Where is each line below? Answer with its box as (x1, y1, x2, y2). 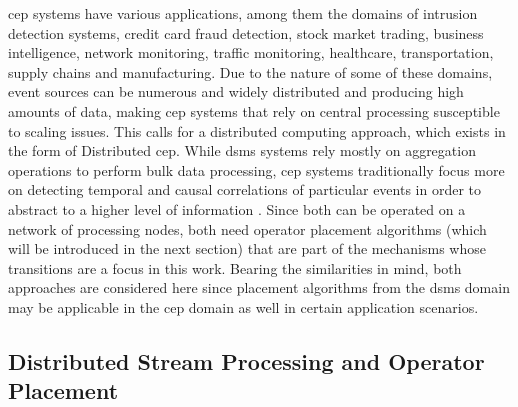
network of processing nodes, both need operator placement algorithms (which (8, 218, 487, 239)
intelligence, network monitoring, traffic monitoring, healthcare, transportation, (8, 42, 494, 63)
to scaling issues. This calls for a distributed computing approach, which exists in (8, 120, 506, 141)
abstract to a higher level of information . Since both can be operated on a (8, 198, 466, 219)
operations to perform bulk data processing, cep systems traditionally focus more (8, 159, 505, 180)
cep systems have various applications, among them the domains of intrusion (8, 3, 478, 23)
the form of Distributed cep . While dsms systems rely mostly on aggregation (8, 140, 476, 161)
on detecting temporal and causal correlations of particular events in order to (8, 179, 482, 200)
